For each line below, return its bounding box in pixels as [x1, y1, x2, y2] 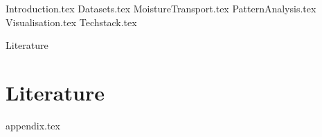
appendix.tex [6, 118, 60, 132]
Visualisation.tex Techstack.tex [6, 14, 137, 29]
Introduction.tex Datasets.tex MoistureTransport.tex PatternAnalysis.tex [6, 1, 316, 15]
